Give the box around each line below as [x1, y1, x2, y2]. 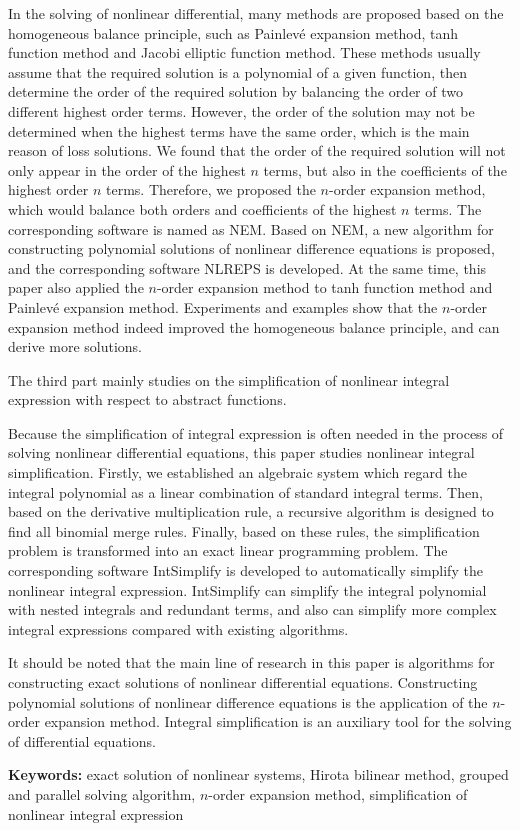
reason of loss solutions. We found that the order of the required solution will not [8, 140, 506, 161]
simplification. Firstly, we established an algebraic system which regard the [8, 462, 467, 483]
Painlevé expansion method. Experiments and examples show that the [8, 296, 438, 317]
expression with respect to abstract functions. [8, 389, 287, 410]
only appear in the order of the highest [8, 159, 246, 180]
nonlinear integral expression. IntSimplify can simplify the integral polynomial [8, 579, 487, 600]
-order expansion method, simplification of [208, 783, 468, 804]
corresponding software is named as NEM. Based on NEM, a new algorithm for [8, 218, 494, 239]
